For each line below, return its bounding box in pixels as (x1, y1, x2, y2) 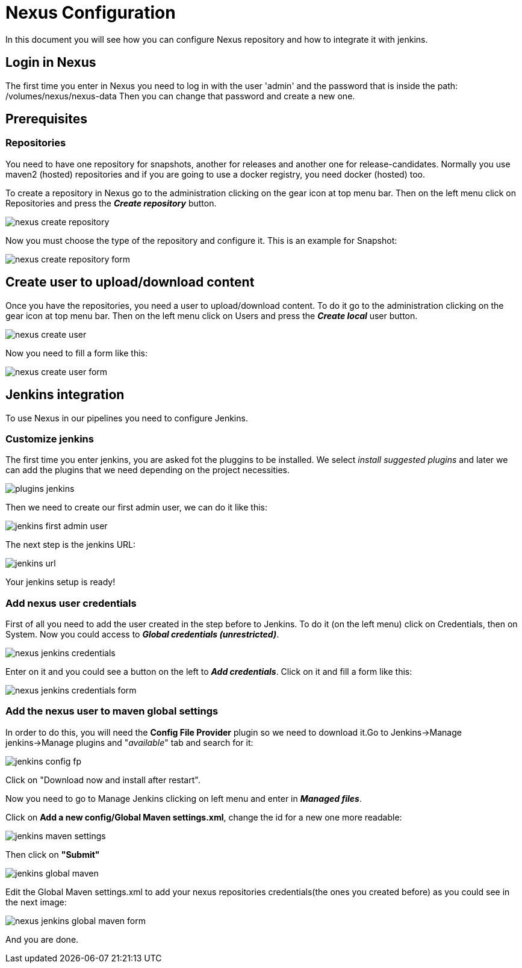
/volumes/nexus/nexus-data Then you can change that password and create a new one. (5, 90, 355, 101)
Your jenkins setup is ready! (5, 577, 116, 588)
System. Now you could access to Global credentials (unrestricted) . (5, 629, 279, 639)
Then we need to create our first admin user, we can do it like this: (5, 502, 267, 513)
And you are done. (5, 934, 79, 945)
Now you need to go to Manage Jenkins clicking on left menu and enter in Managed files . (5, 793, 362, 804)
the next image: (5, 896, 67, 907)
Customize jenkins (5, 432, 94, 445)
